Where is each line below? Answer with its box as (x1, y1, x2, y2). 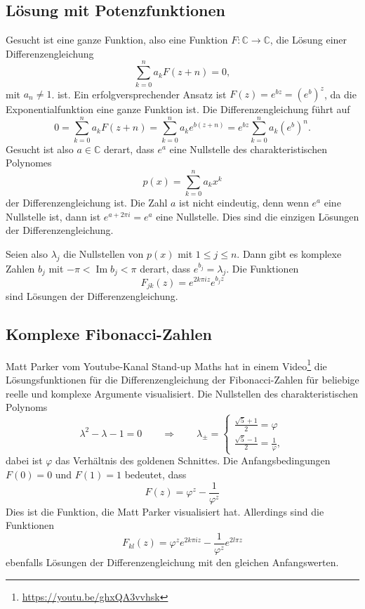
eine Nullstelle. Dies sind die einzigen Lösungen (156, 209, 359, 223)
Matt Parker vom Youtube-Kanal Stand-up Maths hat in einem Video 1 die (6, 356, 327, 373)
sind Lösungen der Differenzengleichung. (6, 289, 178, 303)
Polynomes (6, 155, 52, 170)
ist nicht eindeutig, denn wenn (179, 195, 309, 210)
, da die (324, 86, 357, 101)
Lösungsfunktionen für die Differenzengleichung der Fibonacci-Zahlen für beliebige (6, 372, 359, 387)
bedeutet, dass (124, 467, 187, 482)
